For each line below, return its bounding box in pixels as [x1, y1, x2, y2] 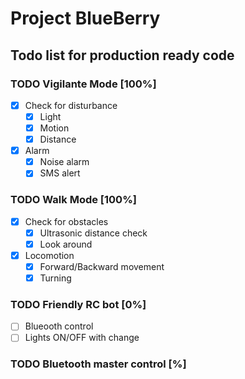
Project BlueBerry [10, 7, 161, 30]
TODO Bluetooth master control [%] [10, 357, 187, 371]
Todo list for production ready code [10, 47, 235, 64]
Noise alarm [39, 156, 90, 168]
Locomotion [24, 249, 75, 261]
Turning [39, 272, 72, 284]
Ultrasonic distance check [39, 227, 148, 239]
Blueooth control [24, 320, 94, 332]
